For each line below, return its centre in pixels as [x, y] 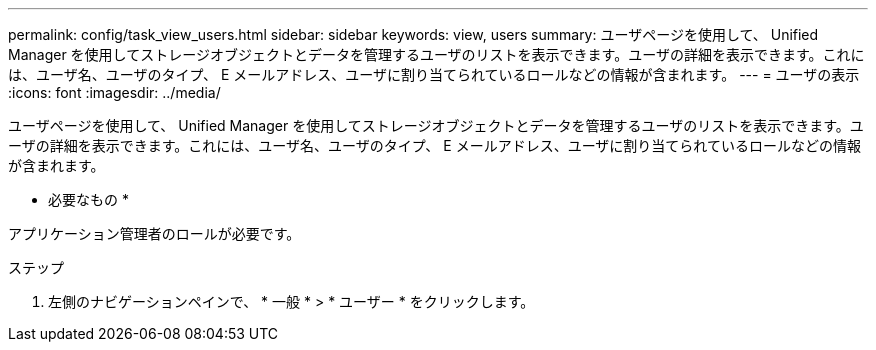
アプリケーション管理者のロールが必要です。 [154, 233]
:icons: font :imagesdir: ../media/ [114, 92]
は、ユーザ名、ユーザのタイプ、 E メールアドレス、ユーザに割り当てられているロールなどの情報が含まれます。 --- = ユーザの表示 [434, 74]
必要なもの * [88, 199]
